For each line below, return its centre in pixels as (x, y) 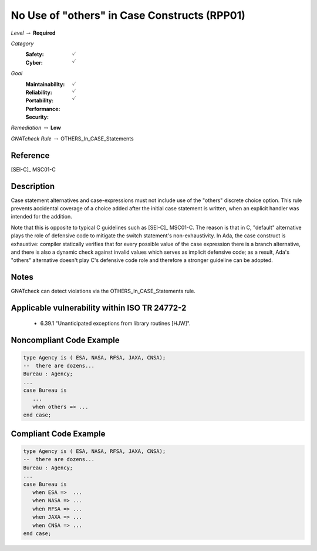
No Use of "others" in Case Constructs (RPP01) (128, 15)
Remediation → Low (36, 128)
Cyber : (34, 62)
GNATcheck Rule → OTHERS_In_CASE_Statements (72, 139)
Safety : (35, 54)
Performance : (43, 109)
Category (22, 43)
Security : (37, 117)
